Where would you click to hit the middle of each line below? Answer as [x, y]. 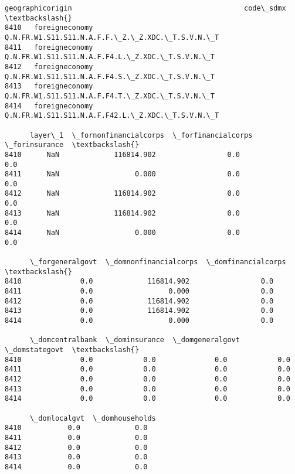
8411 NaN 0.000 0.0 [122, 174]
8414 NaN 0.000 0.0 [122, 233]
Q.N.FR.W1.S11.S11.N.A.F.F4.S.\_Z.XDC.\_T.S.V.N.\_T [110, 76]
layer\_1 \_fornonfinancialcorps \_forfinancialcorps [141, 135]
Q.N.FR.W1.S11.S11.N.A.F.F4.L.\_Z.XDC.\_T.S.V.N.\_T [110, 57]
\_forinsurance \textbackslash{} [72, 145]
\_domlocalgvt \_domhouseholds [93, 418]
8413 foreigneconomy [49, 86]
